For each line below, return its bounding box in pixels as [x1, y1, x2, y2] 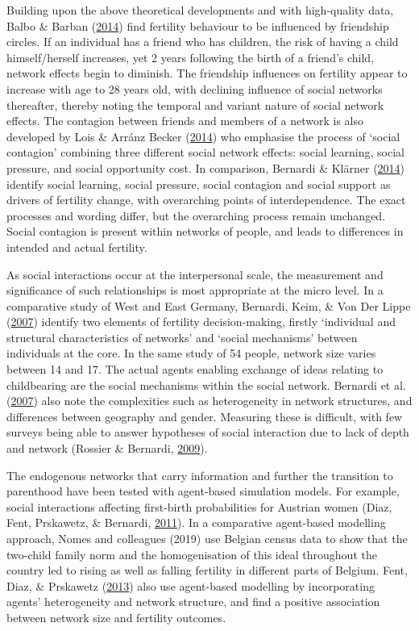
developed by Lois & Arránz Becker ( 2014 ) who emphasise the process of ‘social [6, 127, 400, 144]
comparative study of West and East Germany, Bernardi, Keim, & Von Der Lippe [6, 297, 411, 314]
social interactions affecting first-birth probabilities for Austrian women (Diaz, [6, 498, 392, 515]
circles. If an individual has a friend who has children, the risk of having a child [6, 33, 399, 50]
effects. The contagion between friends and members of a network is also [6, 112, 363, 129]
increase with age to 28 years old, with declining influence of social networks [6, 80, 383, 97]
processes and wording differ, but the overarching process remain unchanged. [6, 207, 386, 224]
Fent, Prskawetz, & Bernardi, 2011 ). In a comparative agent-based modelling [6, 514, 386, 531]
